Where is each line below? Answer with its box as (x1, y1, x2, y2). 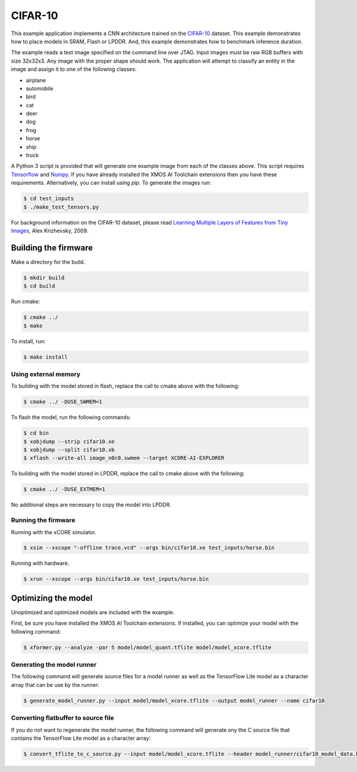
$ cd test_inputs (23, 195, 74, 202)
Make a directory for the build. (11, 258, 86, 265)
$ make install (23, 353, 68, 360)
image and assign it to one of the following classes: (11, 66, 137, 73)
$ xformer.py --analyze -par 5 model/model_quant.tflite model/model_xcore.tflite (23, 644, 272, 650)
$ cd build (23, 283, 55, 289)
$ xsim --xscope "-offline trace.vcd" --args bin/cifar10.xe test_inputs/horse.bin (23, 544, 275, 551)
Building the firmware (11, 242, 93, 253)
